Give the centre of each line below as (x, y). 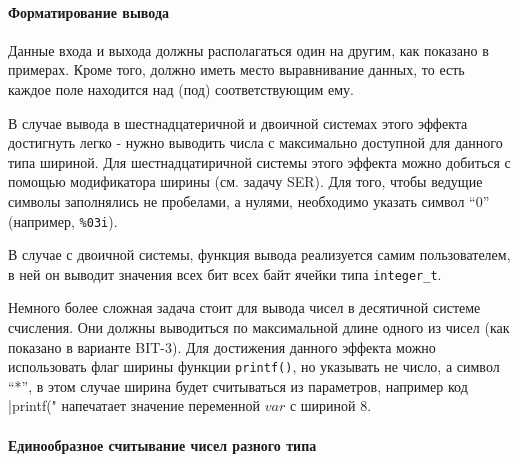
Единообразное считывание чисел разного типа (162, 444)
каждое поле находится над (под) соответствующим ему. (181, 88)
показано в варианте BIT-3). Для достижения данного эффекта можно (222, 346)
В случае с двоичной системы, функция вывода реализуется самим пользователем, (259, 254)
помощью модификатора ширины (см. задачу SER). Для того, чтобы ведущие (245, 181)
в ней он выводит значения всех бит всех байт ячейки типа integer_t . (225, 273)
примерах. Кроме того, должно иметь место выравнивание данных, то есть (236, 69)
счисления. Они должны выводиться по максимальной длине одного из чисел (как (259, 327)
